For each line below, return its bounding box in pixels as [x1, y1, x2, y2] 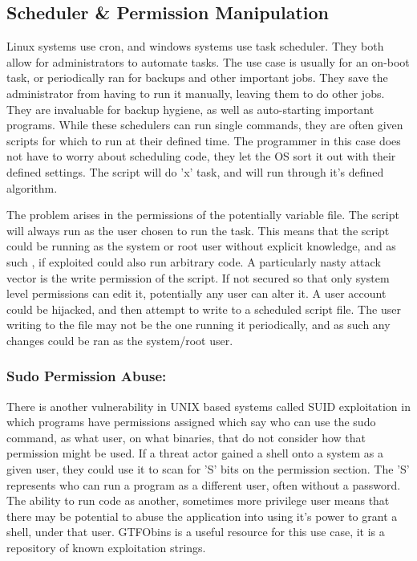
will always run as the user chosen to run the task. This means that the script [6, 222, 390, 238]
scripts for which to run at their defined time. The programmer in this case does [6, 132, 401, 148]
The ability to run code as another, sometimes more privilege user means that [6, 492, 390, 509]
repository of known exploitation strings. [6, 539, 206, 556]
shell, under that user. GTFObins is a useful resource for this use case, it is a [6, 523, 385, 540]
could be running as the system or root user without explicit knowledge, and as [6, 238, 396, 254]
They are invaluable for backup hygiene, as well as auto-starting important [6, 100, 374, 117]
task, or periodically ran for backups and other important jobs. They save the [6, 69, 388, 86]
